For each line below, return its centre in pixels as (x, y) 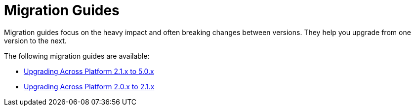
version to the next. (35, 40)
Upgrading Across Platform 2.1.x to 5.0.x (89, 71)
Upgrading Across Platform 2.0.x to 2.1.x (89, 86)
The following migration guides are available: (77, 56)
